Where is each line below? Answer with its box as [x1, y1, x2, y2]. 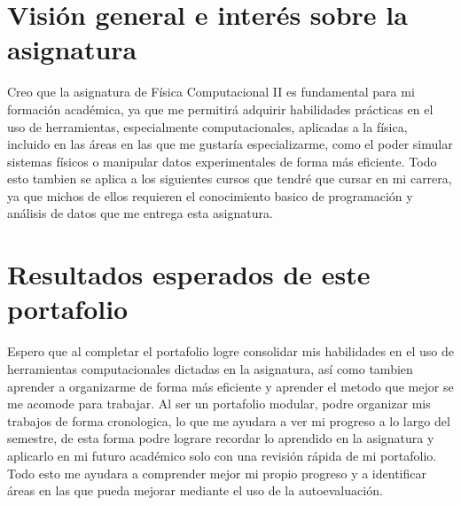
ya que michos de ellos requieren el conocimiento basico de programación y [7, 186, 413, 205]
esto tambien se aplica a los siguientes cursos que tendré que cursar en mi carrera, [7, 169, 452, 188]
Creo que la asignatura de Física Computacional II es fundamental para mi [7, 82, 415, 101]
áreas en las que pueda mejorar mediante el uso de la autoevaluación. [7, 481, 383, 500]
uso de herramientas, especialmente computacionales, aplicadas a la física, [7, 117, 408, 136]
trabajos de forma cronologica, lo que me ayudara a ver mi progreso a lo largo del [7, 411, 450, 430]
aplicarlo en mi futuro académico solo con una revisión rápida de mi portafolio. [7, 446, 437, 464]
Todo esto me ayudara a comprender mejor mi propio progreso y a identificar [7, 463, 426, 482]
